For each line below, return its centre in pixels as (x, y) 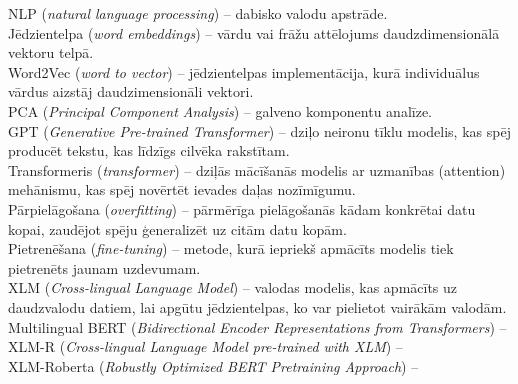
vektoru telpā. (51, 52)
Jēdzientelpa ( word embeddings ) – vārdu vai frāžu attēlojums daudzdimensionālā (254, 32)
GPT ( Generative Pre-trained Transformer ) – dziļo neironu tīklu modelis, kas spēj (259, 130)
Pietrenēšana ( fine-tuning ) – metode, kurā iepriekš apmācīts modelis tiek (231, 248)
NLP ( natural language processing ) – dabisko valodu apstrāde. (198, 13)
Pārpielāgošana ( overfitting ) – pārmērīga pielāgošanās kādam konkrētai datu (242, 208)
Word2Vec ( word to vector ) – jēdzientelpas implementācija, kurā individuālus (244, 71)
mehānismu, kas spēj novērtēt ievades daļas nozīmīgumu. (182, 189)
